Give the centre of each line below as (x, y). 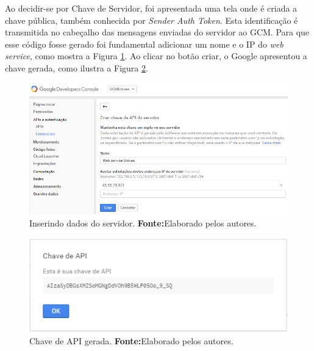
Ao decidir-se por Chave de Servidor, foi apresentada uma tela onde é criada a (151, 8)
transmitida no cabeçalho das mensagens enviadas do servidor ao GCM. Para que (157, 32)
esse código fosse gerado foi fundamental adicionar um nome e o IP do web (144, 44)
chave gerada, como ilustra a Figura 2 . (77, 67)
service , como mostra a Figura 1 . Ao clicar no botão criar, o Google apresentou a (156, 56)
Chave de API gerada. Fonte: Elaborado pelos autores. (131, 340)
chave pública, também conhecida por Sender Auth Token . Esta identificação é (152, 20)
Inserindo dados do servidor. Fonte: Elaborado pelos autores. (143, 223)
